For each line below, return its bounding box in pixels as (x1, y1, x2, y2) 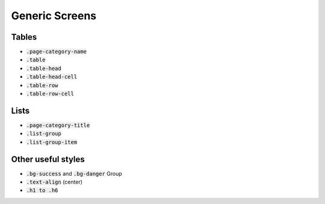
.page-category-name (26, 48, 87, 55)
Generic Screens (11, 9, 97, 22)
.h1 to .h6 (26, 187, 58, 194)
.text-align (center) (26, 178, 83, 185)
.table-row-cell (26, 90, 75, 97)
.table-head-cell (26, 73, 78, 81)
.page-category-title (26, 122, 90, 129)
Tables (11, 32, 37, 42)
